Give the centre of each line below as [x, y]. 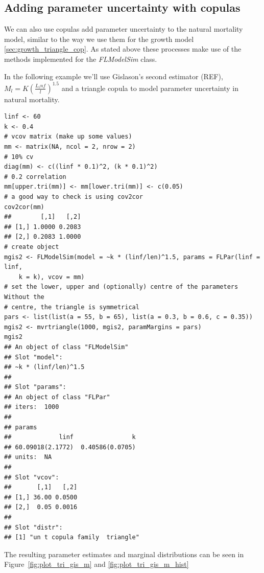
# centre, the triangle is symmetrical [72, 307]
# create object [32, 247]
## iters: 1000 [32, 407]
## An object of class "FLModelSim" [66, 347]
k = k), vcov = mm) [52, 277]
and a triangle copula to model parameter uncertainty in [150, 88]
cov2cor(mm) [24, 207]
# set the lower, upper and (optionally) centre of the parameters [121, 287]
